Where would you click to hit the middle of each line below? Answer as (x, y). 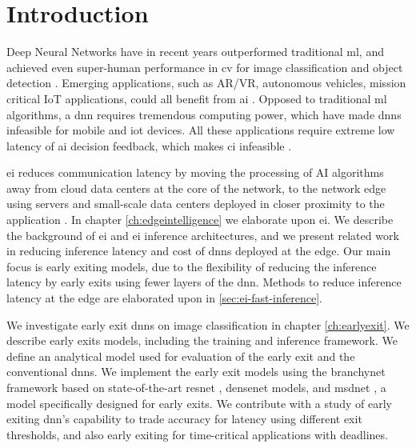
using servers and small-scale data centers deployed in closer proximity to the (196, 204)
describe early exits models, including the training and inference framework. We (202, 340)
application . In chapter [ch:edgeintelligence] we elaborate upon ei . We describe (200, 220)
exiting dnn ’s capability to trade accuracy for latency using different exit (184, 419)
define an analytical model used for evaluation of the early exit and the (181, 356)
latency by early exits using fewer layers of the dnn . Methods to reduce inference (204, 282)
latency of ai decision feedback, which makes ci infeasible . (149, 145)
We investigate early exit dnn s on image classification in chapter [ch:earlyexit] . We (208, 324)
